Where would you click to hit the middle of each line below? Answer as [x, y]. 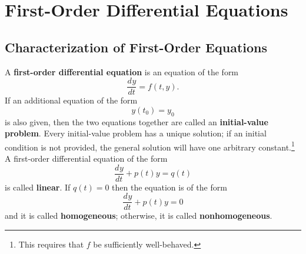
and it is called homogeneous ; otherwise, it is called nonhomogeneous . [139, 215]
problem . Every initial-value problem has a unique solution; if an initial [136, 133]
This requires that [51, 244]
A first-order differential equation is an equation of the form [122, 71]
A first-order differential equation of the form [86, 158]
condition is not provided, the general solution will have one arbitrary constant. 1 [150, 146]
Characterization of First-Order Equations [136, 47]
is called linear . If [38, 187]
